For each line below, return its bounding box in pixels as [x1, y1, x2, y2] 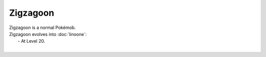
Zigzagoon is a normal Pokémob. [9, 25, 76, 30]
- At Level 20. [18, 38, 45, 44]
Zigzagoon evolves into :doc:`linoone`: [9, 31, 87, 37]
